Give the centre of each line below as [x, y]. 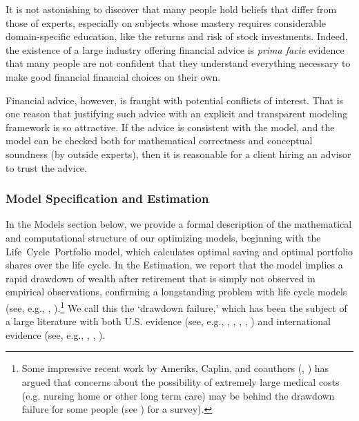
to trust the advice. [46, 167]
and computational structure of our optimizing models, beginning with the [163, 237]
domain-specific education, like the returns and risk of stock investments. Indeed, [177, 36]
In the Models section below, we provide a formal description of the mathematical [179, 224]
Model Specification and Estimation [107, 198]
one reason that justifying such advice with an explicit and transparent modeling [177, 114]
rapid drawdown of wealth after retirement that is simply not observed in [161, 278]
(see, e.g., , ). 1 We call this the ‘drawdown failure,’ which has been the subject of [176, 306]
